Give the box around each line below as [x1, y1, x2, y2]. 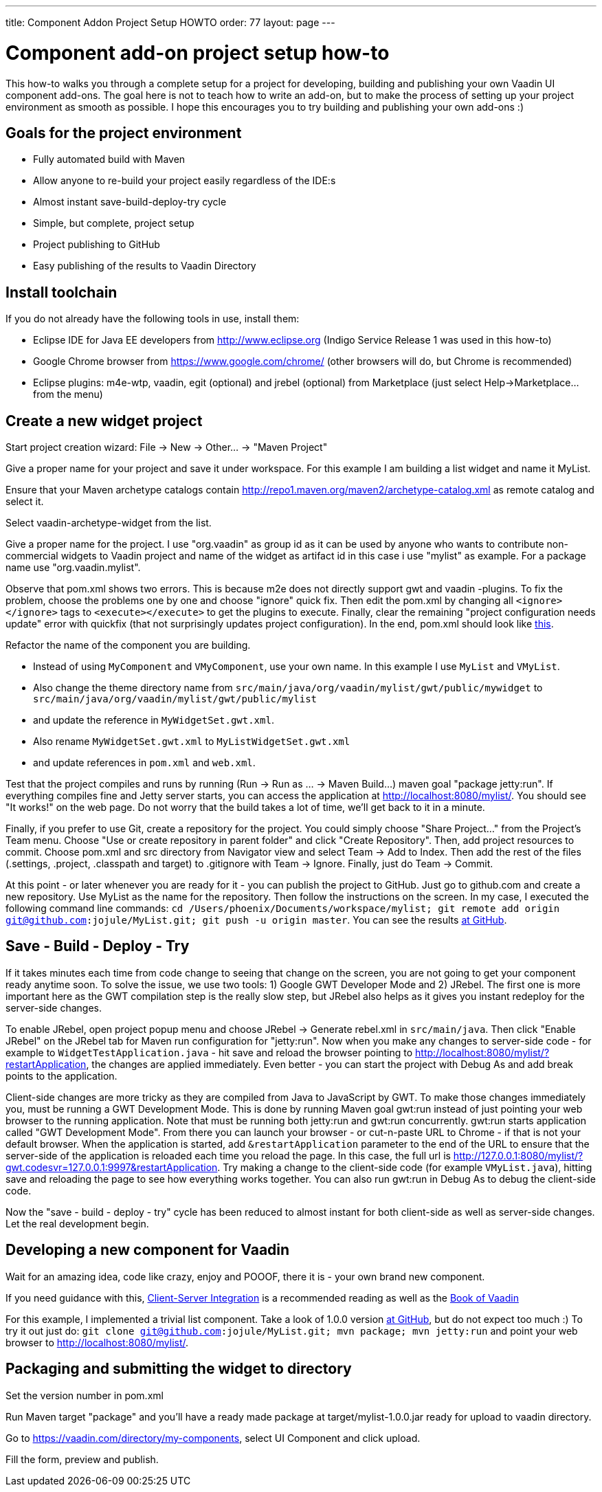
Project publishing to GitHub [33, 238, 160, 251]
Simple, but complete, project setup [33, 217, 194, 230]
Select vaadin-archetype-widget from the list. [5, 517, 212, 529]
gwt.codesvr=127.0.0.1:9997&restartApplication [5, 1161, 218, 1173]
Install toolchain [5, 283, 118, 301]
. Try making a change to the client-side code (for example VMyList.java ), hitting [217, 1161, 592, 1173]
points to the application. [5, 1069, 118, 1082]
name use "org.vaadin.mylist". [5, 561, 141, 574]
